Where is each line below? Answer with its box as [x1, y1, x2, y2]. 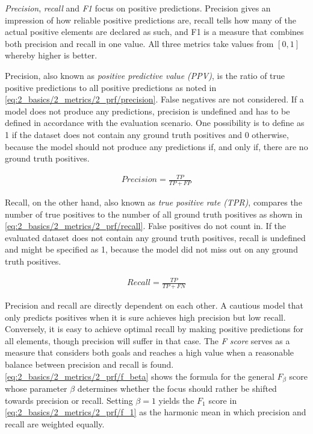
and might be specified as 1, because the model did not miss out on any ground [5, 243, 298, 256]
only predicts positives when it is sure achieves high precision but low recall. [5, 310, 286, 323]
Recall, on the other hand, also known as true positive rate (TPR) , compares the [5, 196, 302, 209]
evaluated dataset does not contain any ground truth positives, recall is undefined [5, 231, 306, 244]
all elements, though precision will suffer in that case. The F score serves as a [5, 334, 290, 347]
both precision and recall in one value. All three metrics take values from [5, 37, 274, 49]
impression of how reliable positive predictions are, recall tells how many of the [5, 13, 296, 26]
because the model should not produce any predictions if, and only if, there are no [5, 140, 308, 153]
